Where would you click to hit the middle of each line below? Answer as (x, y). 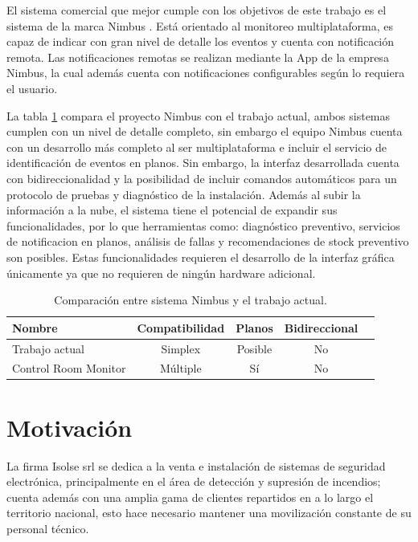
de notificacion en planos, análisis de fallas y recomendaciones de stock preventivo (208, 241)
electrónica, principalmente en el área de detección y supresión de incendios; (194, 481)
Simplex (181, 348)
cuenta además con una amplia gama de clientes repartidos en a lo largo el (190, 497)
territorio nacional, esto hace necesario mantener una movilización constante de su (209, 513)
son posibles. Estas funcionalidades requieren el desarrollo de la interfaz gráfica (201, 257)
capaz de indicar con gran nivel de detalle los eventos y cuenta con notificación (201, 41)
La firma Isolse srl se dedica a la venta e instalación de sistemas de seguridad (196, 465)
